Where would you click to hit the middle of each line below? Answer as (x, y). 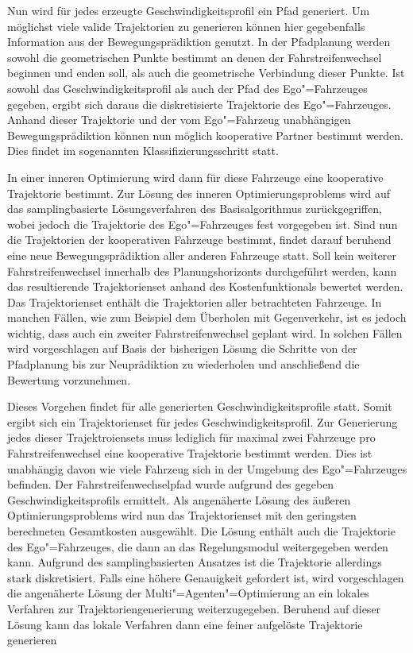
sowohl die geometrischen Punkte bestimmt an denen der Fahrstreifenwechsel (195, 57)
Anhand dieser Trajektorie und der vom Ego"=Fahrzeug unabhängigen (179, 120)
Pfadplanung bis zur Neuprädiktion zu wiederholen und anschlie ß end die (183, 364)
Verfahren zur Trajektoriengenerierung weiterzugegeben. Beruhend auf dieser (194, 608)
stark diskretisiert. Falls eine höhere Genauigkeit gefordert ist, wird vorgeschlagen (206, 577)
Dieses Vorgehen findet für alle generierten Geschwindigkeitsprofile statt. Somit (200, 406)
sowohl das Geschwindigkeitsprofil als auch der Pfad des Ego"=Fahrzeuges (187, 88)
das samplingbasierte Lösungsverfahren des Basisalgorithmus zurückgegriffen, (195, 209)
